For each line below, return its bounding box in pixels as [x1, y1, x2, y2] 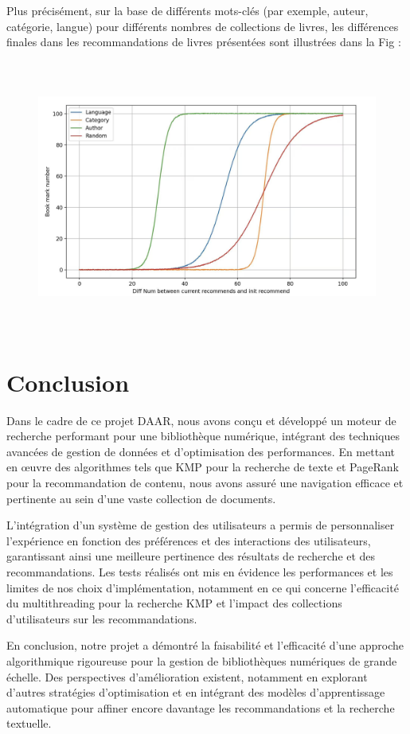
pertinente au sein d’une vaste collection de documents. [6, 490, 276, 506]
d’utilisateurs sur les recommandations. [6, 610, 197, 627]
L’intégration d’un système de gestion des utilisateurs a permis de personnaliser [6, 517, 395, 533]
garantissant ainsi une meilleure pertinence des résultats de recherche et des [6, 548, 376, 564]
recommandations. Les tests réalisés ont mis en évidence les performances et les [6, 564, 393, 580]
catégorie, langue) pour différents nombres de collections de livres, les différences [6, 18, 399, 34]
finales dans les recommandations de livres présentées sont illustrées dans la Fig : [6, 33, 401, 50]
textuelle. [6, 715, 52, 732]
